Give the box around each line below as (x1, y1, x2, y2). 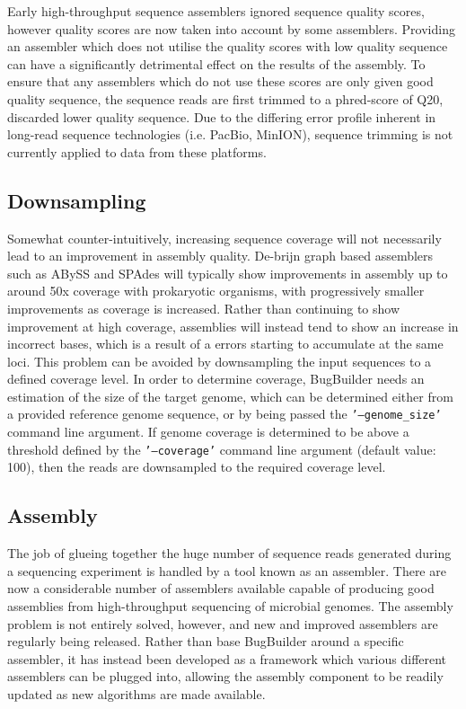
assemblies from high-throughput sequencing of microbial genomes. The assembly (7, 596, 453, 615)
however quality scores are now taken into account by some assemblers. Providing (7, 19, 455, 38)
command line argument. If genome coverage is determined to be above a (7, 422, 409, 441)
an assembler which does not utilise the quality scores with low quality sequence (7, 37, 448, 56)
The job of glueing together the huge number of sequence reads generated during (7, 544, 452, 563)
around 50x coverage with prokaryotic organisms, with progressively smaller (7, 281, 425, 300)
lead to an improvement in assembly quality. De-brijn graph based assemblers (7, 246, 434, 265)
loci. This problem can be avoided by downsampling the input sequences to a (7, 351, 432, 370)
